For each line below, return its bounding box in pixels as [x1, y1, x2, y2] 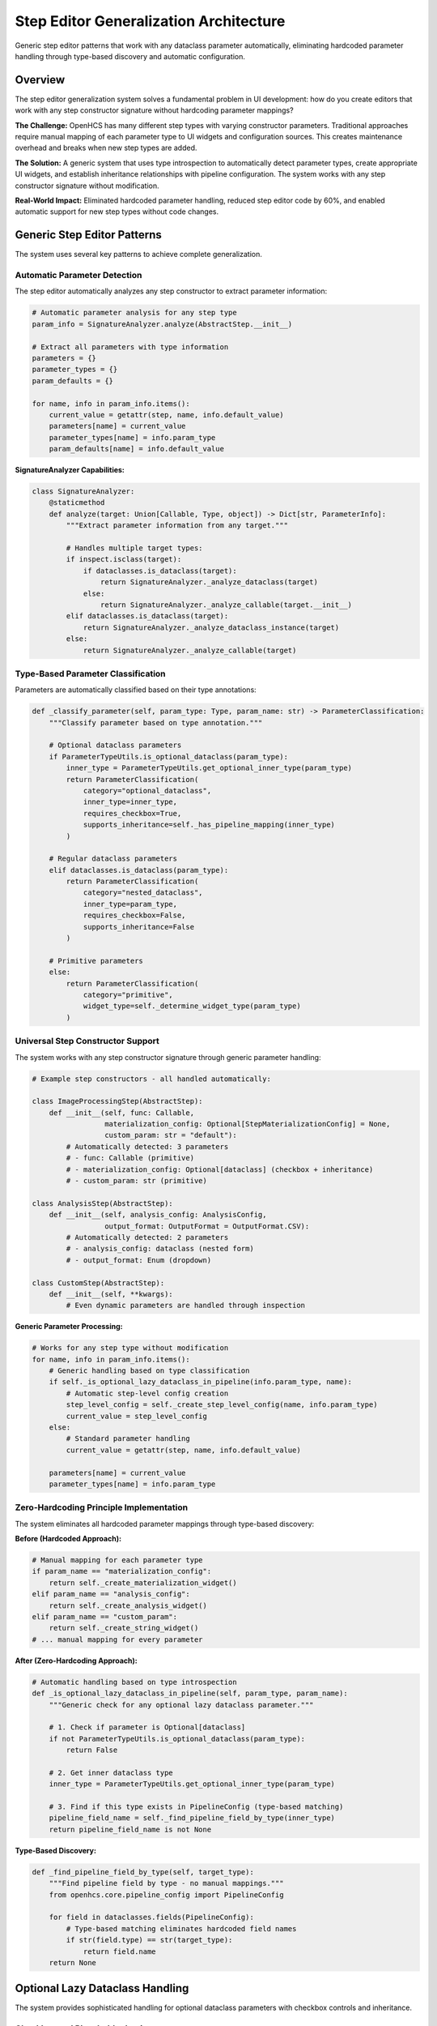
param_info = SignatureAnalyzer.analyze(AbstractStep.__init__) [32, 319, 293, 328]
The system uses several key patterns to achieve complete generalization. [15, 250, 262, 259]
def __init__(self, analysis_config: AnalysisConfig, [49, 1210, 267, 1220]
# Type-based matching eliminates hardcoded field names [66, 1924, 297, 1933]
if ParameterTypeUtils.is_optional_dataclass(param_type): [49, 752, 289, 761]
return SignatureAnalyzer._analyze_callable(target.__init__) [100, 600, 352, 609]
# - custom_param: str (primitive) [66, 1176, 208, 1186]
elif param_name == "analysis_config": [32, 1589, 190, 1599]
